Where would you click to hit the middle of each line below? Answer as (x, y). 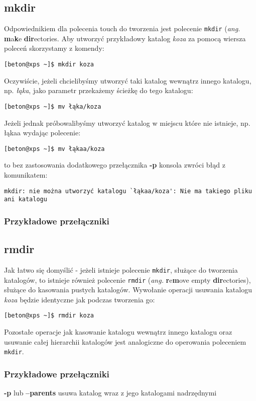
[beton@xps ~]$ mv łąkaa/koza (54, 149)
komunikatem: (26, 174)
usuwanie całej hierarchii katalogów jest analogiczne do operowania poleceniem (125, 341)
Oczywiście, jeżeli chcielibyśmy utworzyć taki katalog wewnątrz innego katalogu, (128, 80)
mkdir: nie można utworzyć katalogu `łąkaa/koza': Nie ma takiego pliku (128, 191)
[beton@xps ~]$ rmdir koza (49, 316)
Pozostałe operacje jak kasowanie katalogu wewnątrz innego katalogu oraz (118, 332)
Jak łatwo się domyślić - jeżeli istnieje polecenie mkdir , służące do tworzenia (121, 269)
